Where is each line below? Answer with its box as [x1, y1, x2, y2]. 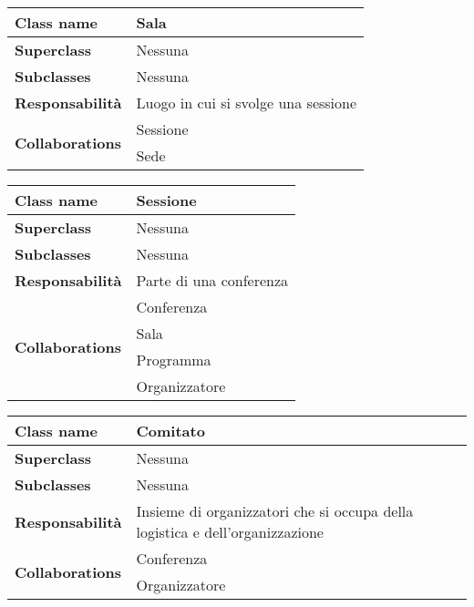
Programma [136, 349, 211, 370]
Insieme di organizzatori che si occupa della [136, 500, 414, 521]
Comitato [136, 420, 205, 441]
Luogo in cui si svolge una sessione [136, 92, 357, 113]
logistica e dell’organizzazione [136, 521, 324, 542]
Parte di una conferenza [136, 270, 289, 291]
